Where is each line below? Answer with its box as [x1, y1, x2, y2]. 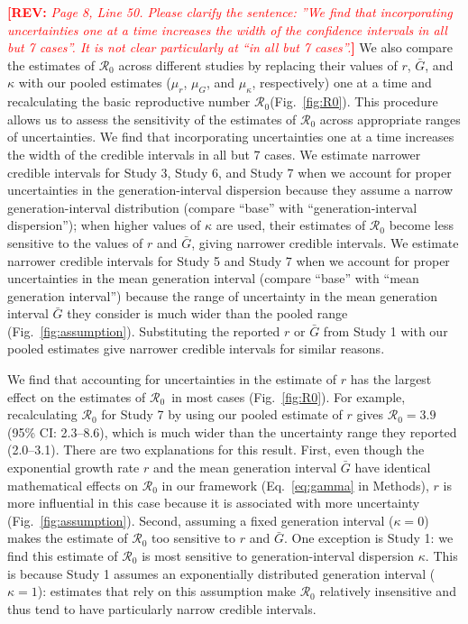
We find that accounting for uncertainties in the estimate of [7, 370, 337, 389]
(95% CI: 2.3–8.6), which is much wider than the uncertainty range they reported [7, 422, 457, 441]
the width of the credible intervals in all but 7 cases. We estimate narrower [7, 144, 421, 163]
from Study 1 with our [323, 321, 448, 340]
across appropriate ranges [319, 109, 461, 128]
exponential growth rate [7, 458, 140, 477]
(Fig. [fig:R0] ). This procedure [270, 92, 438, 111]
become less [389, 216, 454, 234]
